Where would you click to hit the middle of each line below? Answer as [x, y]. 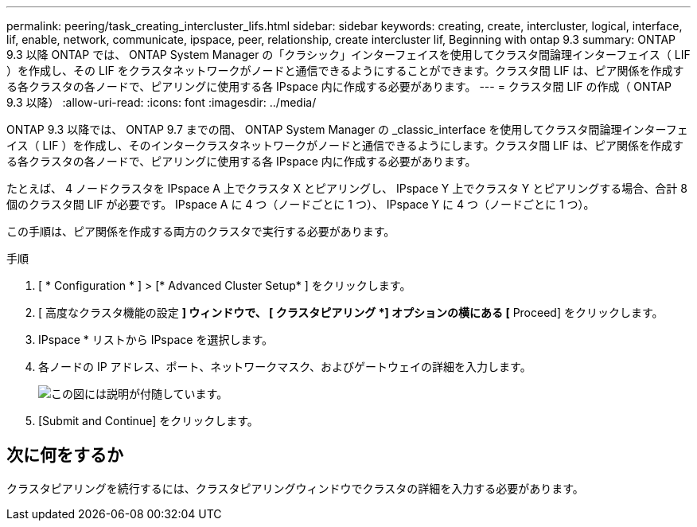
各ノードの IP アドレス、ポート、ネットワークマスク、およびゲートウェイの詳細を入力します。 [285, 367]
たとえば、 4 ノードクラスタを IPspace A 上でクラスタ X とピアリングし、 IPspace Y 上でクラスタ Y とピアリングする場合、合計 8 [347, 188]
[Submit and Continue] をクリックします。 [148, 421]
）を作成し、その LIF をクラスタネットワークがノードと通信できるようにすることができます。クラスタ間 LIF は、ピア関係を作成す [345, 70]
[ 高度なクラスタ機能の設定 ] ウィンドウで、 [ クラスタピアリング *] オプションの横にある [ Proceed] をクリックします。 [351, 312]
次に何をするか [65, 455]
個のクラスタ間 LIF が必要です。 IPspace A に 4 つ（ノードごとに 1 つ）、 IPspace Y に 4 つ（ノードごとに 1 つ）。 [301, 204]
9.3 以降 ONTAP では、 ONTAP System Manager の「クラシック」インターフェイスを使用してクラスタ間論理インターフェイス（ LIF [348, 55]
